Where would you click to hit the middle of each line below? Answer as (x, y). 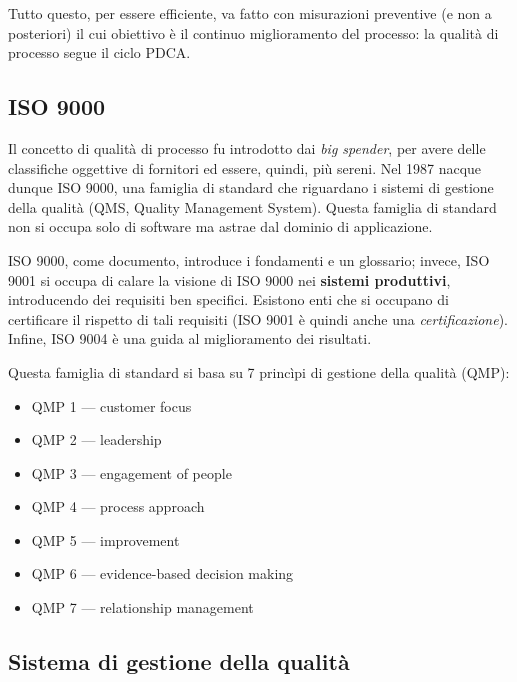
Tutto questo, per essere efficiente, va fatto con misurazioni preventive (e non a (250, 13)
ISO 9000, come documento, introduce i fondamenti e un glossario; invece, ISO (249, 259)
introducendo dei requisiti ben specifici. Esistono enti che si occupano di (228, 299)
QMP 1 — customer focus (111, 405)
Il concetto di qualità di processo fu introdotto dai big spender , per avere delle (247, 147)
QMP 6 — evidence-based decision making (162, 573)
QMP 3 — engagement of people (131, 472)
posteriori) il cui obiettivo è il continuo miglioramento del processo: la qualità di (253, 32)
